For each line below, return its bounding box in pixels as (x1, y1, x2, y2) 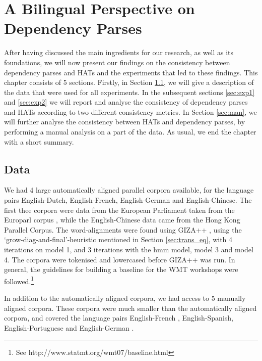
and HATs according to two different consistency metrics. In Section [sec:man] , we (4, 106, 257, 117)
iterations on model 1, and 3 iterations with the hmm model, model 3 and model (4, 244, 253, 255)
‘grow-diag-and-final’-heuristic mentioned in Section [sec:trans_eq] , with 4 (4, 234, 233, 245)
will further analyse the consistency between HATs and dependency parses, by (4, 116, 245, 127)
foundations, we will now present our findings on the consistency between (4, 57, 230, 67)
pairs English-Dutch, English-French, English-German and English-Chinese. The (4, 195, 252, 205)
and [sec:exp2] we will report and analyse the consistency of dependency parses (4, 97, 248, 107)
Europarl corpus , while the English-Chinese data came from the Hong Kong (4, 214, 240, 225)
